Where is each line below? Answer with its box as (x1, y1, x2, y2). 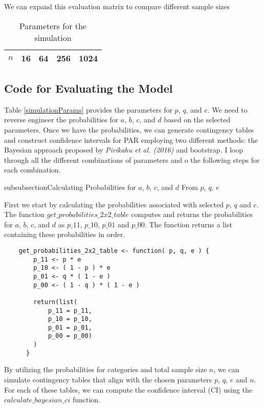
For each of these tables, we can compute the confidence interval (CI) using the (4, 384, 253, 395)
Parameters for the (19, 19, 86, 32)
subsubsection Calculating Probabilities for (4, 181, 136, 192)
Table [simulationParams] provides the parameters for (4, 104, 172, 115)
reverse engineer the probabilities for (4, 114, 119, 125)
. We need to (207, 104, 248, 115)
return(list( (33, 298, 78, 306)
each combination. (4, 164, 61, 175)
